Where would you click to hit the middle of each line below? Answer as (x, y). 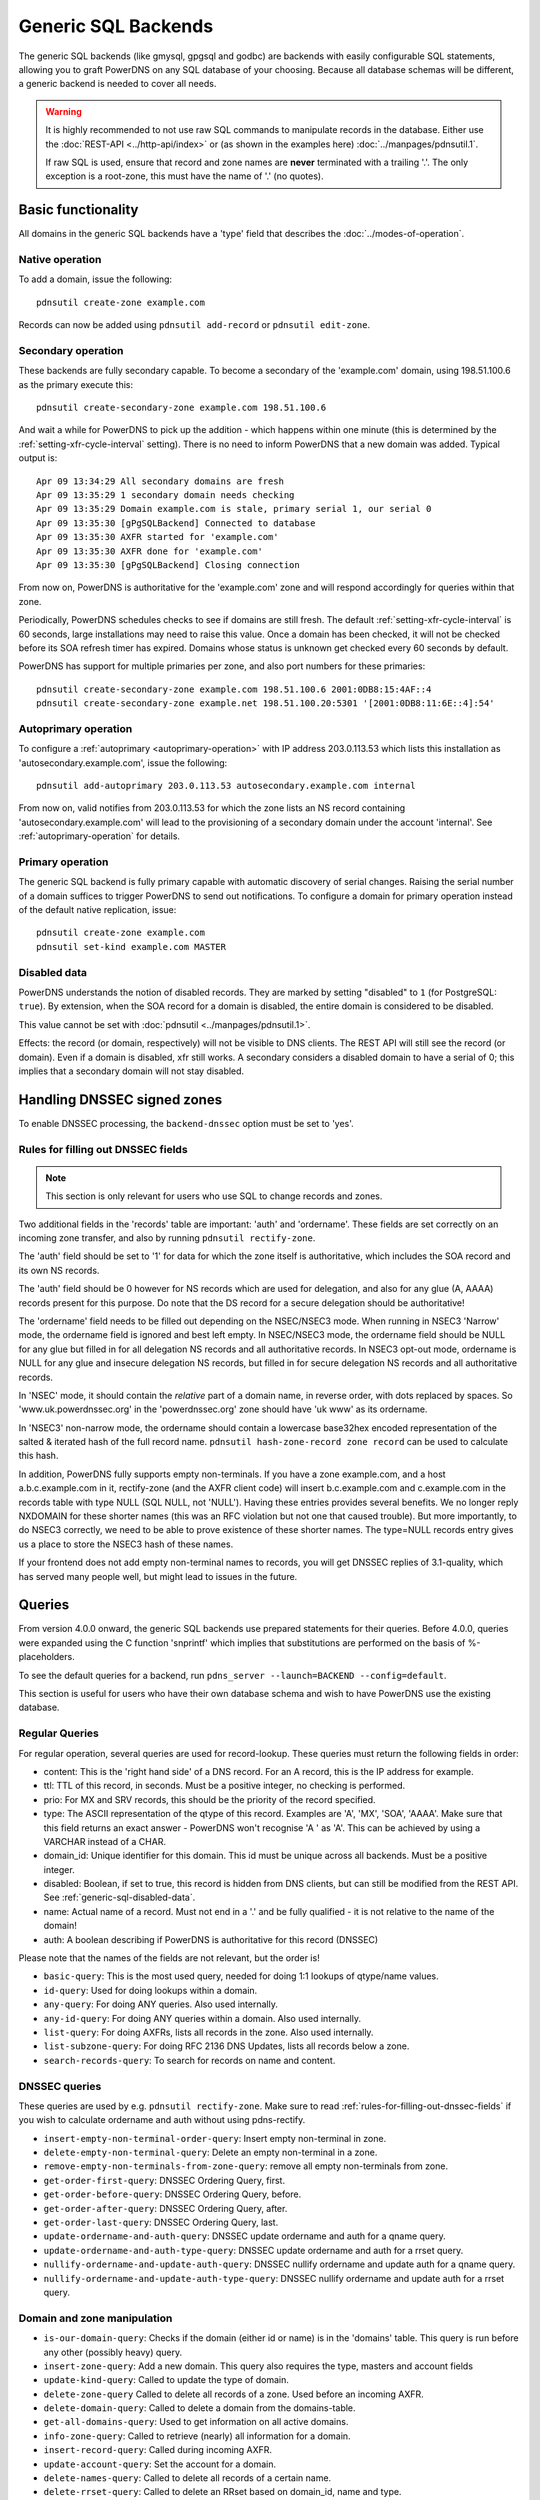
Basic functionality (78, 210)
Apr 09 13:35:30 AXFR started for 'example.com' (157, 537)
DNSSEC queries (60, 2086)
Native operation (60, 259)
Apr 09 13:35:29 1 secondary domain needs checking (165, 494)
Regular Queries (58, 1733)
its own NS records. (59, 1270)
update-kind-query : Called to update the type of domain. (166, 2380)
